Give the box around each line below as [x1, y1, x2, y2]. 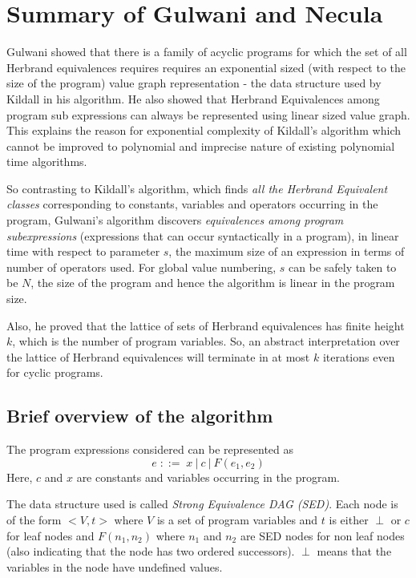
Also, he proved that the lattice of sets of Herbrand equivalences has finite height [6, 317, 405, 333]
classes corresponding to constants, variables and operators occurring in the [6, 196, 378, 212]
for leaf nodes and [6, 527, 95, 544]
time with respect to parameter [6, 243, 160, 260]
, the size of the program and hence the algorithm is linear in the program [30, 274, 395, 291]
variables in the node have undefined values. [6, 558, 223, 575]
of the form [6, 511, 62, 527]
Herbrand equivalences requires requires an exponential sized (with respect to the [6, 59, 406, 75]
